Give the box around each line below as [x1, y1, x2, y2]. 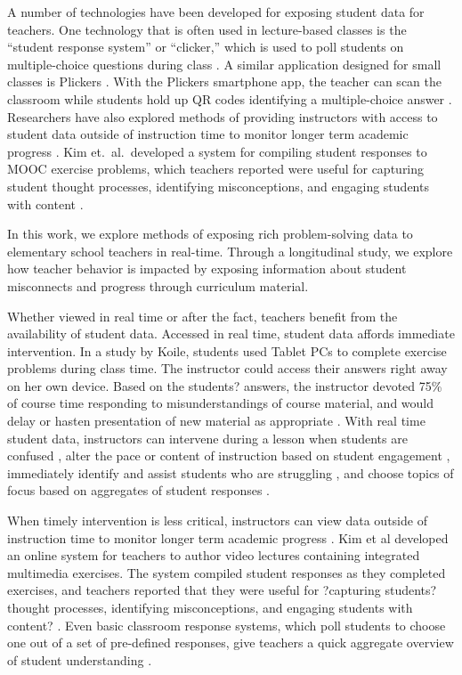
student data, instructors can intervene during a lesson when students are [7, 428, 408, 447]
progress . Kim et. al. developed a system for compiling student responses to [7, 142, 427, 160]
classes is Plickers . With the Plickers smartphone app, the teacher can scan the [7, 72, 442, 91]
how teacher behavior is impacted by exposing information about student [7, 259, 407, 278]
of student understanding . [7, 650, 152, 669]
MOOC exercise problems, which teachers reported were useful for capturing [7, 159, 425, 178]
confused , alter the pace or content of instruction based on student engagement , [7, 446, 450, 465]
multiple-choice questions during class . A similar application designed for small [7, 54, 442, 73]
